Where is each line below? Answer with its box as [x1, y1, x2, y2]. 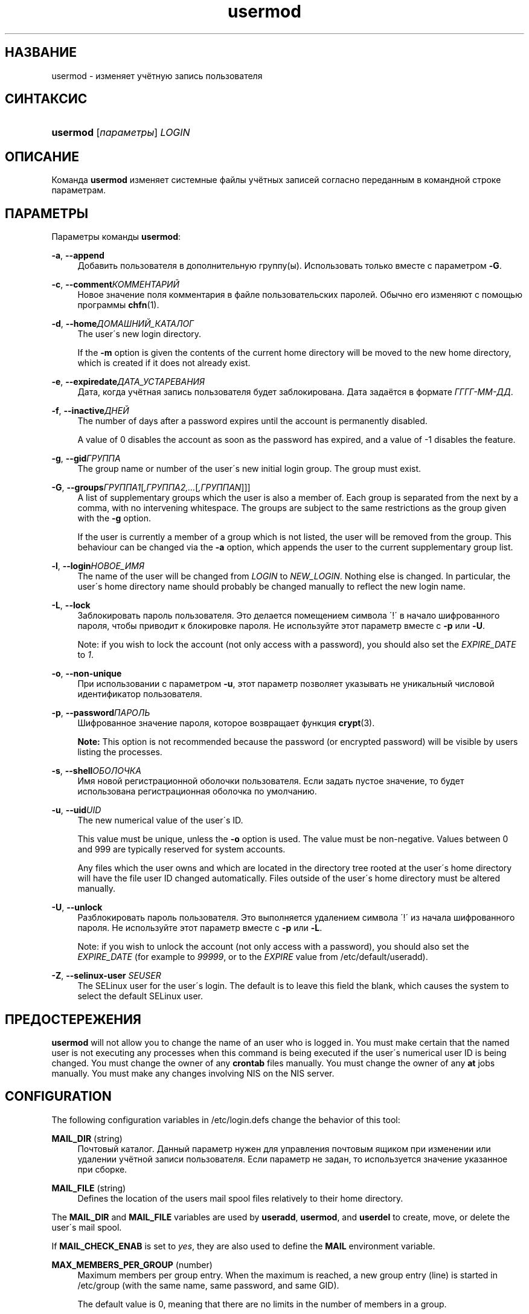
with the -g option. [77, 513, 151, 524]
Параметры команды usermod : [51, 231, 181, 242]
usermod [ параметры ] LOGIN [51, 126, 190, 139]
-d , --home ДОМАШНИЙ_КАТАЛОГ [51, 318, 194, 329]
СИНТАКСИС [5, 91, 88, 107]
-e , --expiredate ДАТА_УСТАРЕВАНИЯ [51, 376, 205, 387]
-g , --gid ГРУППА [51, 453, 121, 464]
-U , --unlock [51, 902, 103, 913]
